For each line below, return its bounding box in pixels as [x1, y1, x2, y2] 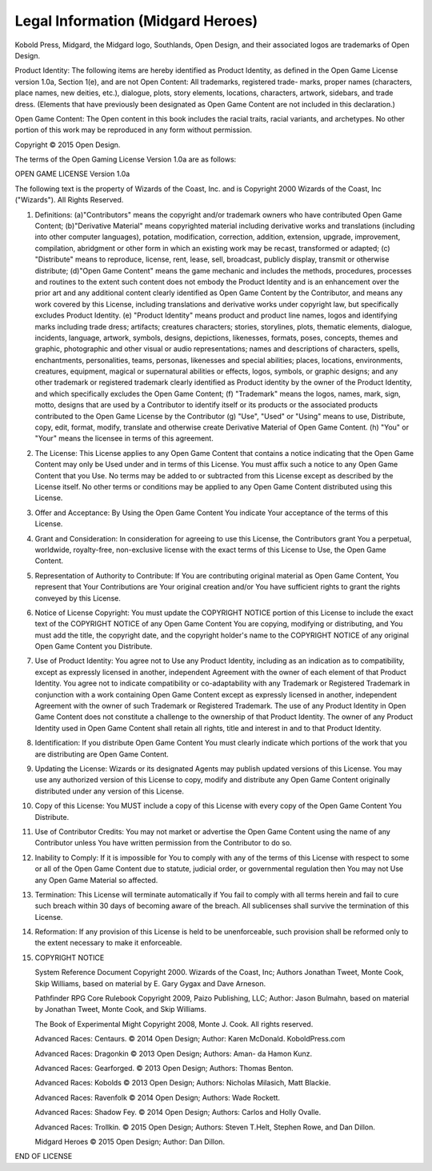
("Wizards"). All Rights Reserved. [14, 195, 124, 205]
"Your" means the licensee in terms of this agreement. [34, 434, 214, 443]
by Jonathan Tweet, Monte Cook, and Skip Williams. [34, 1005, 207, 1014]
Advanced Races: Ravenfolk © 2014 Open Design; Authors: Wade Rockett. [34, 1093, 280, 1102]
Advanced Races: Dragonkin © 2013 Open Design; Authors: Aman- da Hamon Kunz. [34, 1049, 313, 1058]
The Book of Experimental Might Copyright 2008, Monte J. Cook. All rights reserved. [34, 1019, 314, 1029]
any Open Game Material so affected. [34, 875, 158, 885]
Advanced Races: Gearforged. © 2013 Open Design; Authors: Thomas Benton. [34, 1063, 294, 1073]
